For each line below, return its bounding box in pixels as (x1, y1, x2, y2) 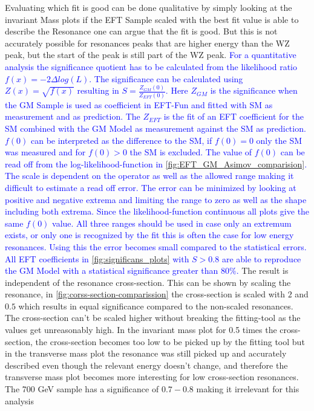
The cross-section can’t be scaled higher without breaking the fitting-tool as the (5, 311, 301, 324)
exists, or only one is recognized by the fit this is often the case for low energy (5, 228, 294, 241)
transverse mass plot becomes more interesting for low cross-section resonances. (5, 371, 299, 383)
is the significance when (210, 84, 298, 97)
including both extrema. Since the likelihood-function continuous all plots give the (5, 205, 310, 218)
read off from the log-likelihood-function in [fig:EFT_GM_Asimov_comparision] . (5, 157, 307, 170)
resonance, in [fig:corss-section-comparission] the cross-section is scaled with (5, 288, 285, 300)
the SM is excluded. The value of (129, 146, 252, 158)
